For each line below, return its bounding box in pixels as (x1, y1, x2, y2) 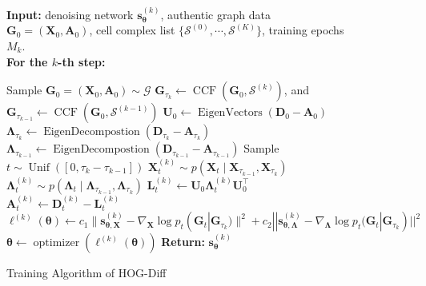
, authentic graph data (160, 6, 271, 22)
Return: (161, 233, 205, 250)
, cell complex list (89, 22, 175, 38)
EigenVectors (197, 107, 263, 119)
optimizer (33, 237, 80, 249)
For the (6, 53, 48, 70)
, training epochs (261, 22, 344, 38)
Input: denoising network (6, 6, 134, 22)
